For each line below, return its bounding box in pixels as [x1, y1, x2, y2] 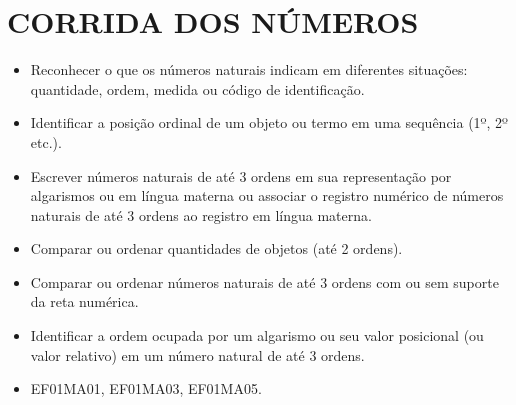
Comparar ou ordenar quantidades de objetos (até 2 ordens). [30, 238, 403, 259]
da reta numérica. [30, 291, 139, 312]
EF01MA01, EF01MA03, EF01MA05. [30, 378, 262, 399]
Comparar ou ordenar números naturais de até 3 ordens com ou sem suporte [30, 271, 499, 292]
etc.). [30, 131, 62, 152]
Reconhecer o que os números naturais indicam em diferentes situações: [30, 59, 468, 80]
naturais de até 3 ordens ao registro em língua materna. [30, 204, 372, 225]
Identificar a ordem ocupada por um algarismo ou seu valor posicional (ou [30, 325, 484, 346]
